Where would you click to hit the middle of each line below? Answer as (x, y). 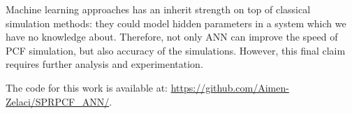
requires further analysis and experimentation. (104, 64)
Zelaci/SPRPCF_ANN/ (58, 101)
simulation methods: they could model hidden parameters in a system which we (176, 23)
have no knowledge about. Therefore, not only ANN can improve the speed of (172, 37)
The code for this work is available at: (87, 87)
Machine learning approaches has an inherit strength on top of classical (158, 9)
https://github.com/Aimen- (230, 87)
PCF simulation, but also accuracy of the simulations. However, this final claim (176, 50)
